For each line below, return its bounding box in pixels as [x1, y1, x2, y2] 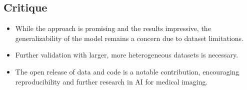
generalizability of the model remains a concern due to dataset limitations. [15, 32, 243, 43]
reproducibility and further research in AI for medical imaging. [15, 76, 208, 86]
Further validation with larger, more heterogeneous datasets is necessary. [15, 49, 238, 60]
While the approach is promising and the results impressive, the [15, 23, 211, 33]
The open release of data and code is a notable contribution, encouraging [15, 66, 239, 76]
